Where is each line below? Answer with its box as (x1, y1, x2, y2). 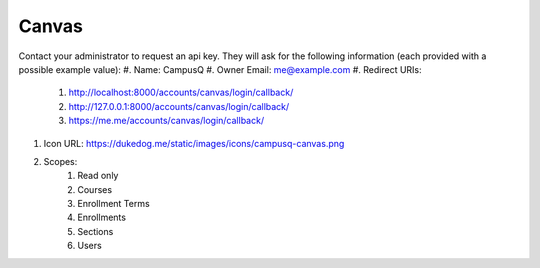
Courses (77, 183, 113, 195)
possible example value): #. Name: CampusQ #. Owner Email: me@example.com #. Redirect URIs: (18, 63, 422, 75)
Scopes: (43, 155, 78, 167)
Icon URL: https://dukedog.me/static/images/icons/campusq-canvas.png (43, 137, 345, 149)
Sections (77, 225, 114, 237)
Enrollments (77, 211, 127, 224)
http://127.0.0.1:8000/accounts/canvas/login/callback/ (68, 100, 290, 112)
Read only (77, 170, 119, 182)
